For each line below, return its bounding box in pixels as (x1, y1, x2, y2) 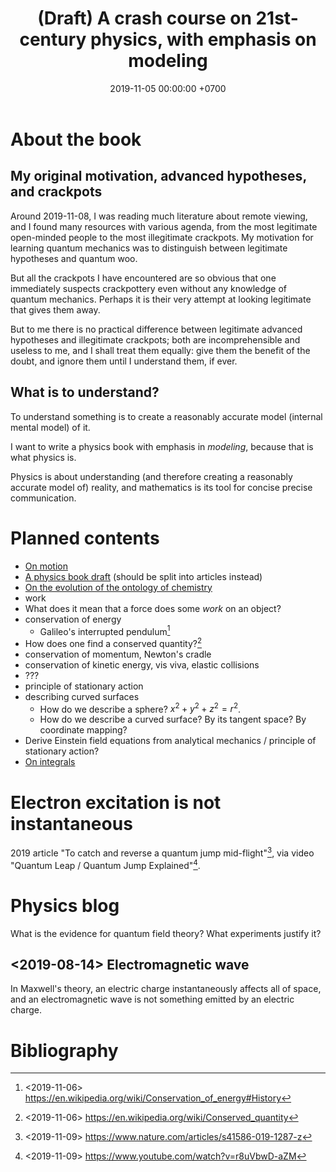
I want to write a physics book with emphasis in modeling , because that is (10, 440, 314, 452)
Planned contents (10, 527, 160, 549)
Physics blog (10, 894, 120, 917)
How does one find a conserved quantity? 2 (24, 636, 203, 649)
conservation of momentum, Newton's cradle (24, 648, 212, 660)
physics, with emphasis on (90, 28, 317, 51)
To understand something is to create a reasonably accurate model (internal (10, 410, 323, 422)
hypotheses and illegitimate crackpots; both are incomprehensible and (10, 333, 301, 346)
